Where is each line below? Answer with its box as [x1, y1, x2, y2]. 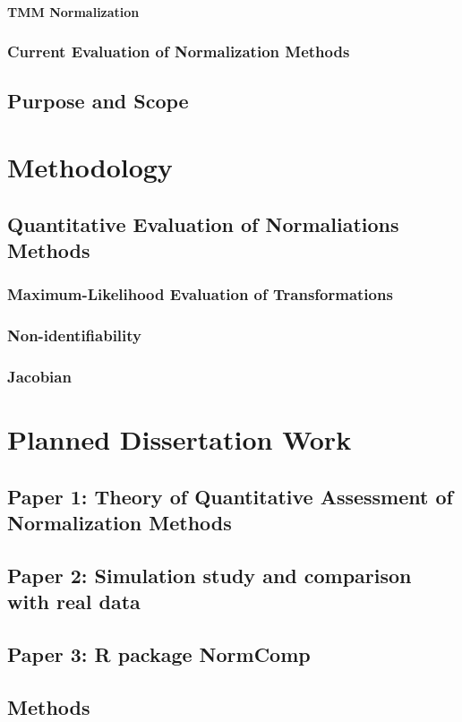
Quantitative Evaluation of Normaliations [7, 210, 399, 237]
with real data [7, 588, 141, 615]
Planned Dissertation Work [7, 421, 352, 458]
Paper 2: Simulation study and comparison [7, 561, 412, 589]
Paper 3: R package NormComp [7, 640, 311, 667]
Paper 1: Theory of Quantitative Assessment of [7, 482, 453, 510]
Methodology [7, 149, 173, 185]
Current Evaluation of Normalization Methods [7, 40, 350, 63]
